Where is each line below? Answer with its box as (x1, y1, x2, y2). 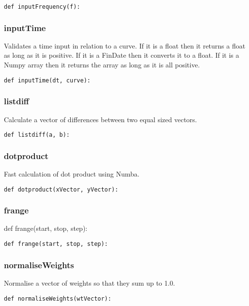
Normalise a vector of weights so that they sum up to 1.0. (4, 277, 175, 288)
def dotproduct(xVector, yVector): (4, 186, 119, 193)
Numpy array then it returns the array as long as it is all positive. (4, 60, 200, 70)
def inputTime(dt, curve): (4, 77, 91, 84)
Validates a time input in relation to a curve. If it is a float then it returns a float (4, 40, 246, 50)
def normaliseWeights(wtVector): (4, 295, 111, 302)
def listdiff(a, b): (4, 131, 70, 139)
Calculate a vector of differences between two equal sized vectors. (4, 114, 197, 124)
